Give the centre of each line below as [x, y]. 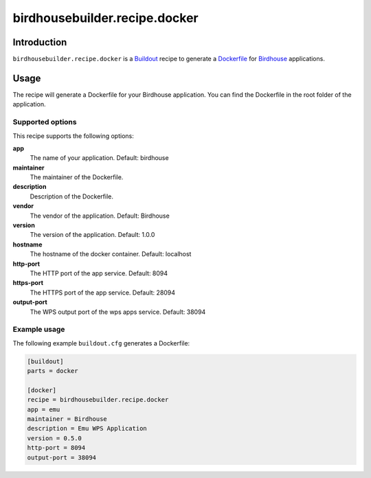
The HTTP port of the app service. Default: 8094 [99, 273]
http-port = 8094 [56, 448]
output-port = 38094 [61, 457]
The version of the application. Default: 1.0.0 [92, 235]
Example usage [39, 330]
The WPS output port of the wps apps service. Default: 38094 [118, 312]
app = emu [44, 409]
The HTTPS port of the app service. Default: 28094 [102, 293]
